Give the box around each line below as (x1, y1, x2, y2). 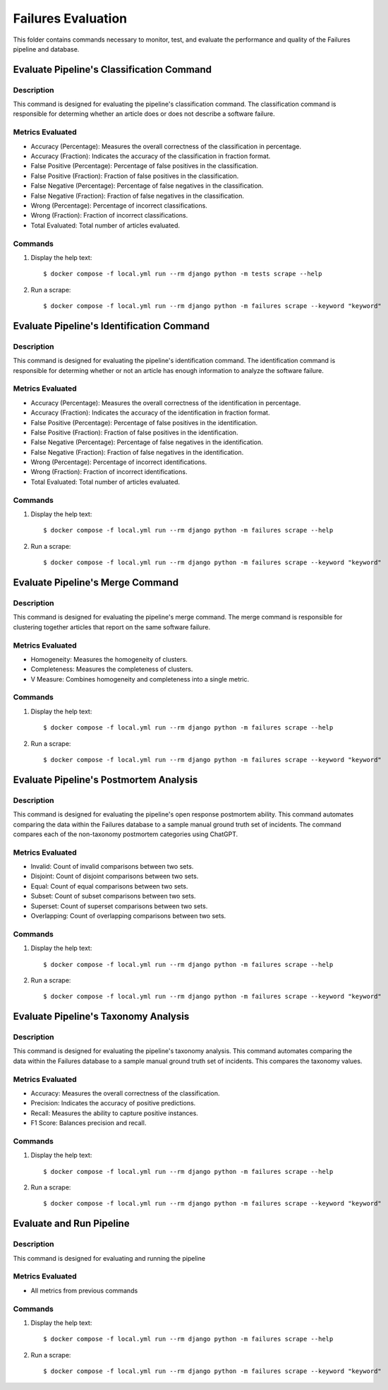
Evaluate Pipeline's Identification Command (13, 320, 210, 332)
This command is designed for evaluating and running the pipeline (13, 1254, 206, 1262)
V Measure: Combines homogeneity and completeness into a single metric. (30, 675, 250, 683)
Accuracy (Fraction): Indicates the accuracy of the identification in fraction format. (30, 408, 270, 417)
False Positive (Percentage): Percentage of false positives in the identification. (30, 418, 258, 427)
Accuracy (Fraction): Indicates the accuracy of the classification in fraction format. (30, 152, 271, 160)
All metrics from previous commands (30, 1286, 138, 1295)
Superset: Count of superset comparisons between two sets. (30, 901, 208, 910)
